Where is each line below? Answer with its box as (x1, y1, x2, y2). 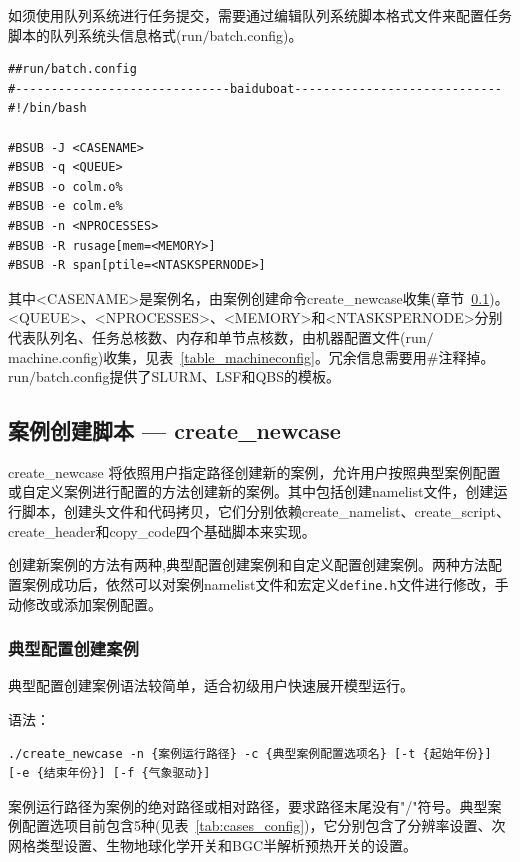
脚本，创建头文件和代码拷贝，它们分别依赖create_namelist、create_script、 (21, 501, 510, 522)
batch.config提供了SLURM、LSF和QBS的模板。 (36, 366, 341, 387)
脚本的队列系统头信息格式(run (8, 24, 203, 45)
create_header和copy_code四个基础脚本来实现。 (8, 520, 316, 541)
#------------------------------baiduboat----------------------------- (8, 81, 502, 96)
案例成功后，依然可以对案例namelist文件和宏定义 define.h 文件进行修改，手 (21, 573, 509, 594)
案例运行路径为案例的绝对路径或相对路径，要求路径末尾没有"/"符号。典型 (8, 795, 488, 816)
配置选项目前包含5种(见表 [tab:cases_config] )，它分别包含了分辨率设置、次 (21, 815, 506, 836)
